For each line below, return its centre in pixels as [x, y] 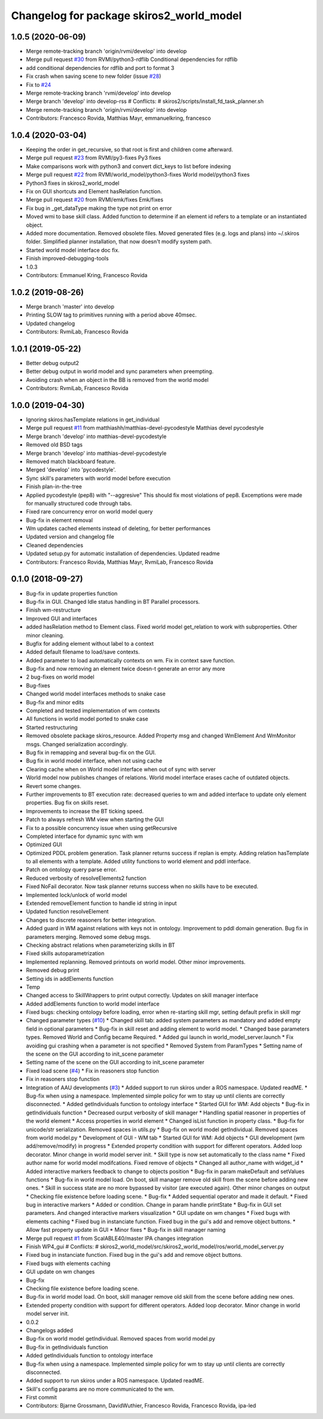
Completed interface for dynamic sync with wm [85, 836]
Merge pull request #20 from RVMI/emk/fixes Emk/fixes [95, 200]
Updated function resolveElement [67, 911]
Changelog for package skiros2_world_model [127, 16]
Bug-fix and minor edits [55, 702]
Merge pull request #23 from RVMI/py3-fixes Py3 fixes [94, 158]
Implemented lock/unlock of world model [77, 895]
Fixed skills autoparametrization [65, 953]
